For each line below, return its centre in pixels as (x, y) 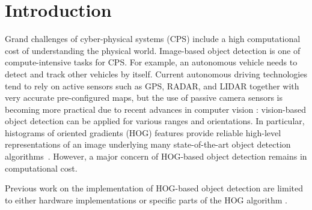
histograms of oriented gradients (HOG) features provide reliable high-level (143, 132)
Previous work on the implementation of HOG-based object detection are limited (154, 188)
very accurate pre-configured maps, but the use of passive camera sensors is (144, 97)
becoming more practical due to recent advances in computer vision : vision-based (155, 109)
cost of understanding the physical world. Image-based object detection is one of (153, 50)
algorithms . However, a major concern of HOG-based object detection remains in (156, 156)
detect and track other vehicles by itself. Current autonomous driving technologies (156, 73)
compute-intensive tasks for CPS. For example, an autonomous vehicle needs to (151, 62)
